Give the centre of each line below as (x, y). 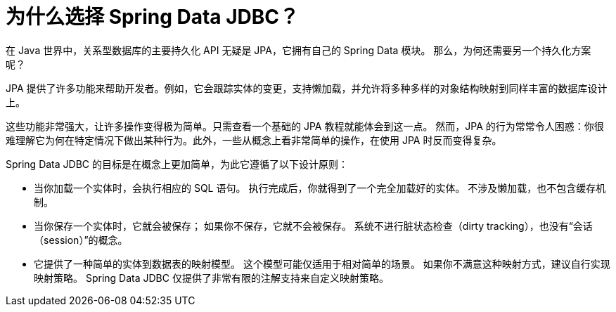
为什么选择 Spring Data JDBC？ (153, 17)
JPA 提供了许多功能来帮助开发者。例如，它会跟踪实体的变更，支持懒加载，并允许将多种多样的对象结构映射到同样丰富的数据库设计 (307, 88)
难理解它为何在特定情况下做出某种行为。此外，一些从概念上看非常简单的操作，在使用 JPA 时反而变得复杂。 (254, 140)
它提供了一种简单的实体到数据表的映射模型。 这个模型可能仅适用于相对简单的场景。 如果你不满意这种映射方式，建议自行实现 (322, 264)
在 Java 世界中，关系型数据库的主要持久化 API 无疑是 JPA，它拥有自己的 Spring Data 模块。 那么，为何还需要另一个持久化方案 (299, 50)
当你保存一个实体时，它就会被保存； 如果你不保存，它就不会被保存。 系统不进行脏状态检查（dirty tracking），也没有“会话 (313, 226)
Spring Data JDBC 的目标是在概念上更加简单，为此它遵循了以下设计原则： (177, 164)
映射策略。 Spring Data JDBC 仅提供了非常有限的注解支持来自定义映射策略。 (211, 278)
